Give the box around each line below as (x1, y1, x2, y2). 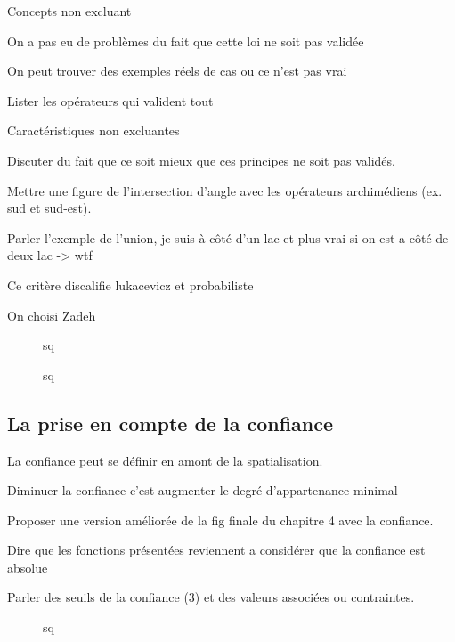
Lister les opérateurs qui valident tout (7, 91, 214, 110)
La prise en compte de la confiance (7, 409, 334, 436)
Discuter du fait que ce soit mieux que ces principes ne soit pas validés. (7, 150, 395, 169)
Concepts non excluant (7, 2, 132, 20)
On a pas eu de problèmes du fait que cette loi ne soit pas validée (7, 31, 364, 50)
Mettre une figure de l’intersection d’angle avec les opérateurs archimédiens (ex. (7, 181, 443, 199)
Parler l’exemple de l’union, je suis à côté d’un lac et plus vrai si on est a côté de (7, 228, 449, 247)
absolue (7, 557, 48, 576)
